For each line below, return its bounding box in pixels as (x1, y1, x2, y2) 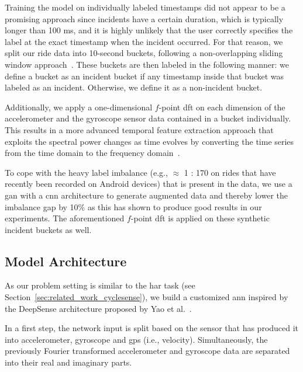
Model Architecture (5, 252, 127, 270)
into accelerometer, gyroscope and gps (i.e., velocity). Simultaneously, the (5, 333, 268, 345)
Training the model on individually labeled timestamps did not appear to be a (5, 1, 285, 13)
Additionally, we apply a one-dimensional (5, 100, 153, 113)
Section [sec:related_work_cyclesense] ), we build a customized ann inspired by (5, 291, 288, 303)
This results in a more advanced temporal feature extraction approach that (5, 123, 274, 135)
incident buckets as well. (5, 223, 92, 235)
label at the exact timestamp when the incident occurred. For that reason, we (5, 35, 283, 47)
